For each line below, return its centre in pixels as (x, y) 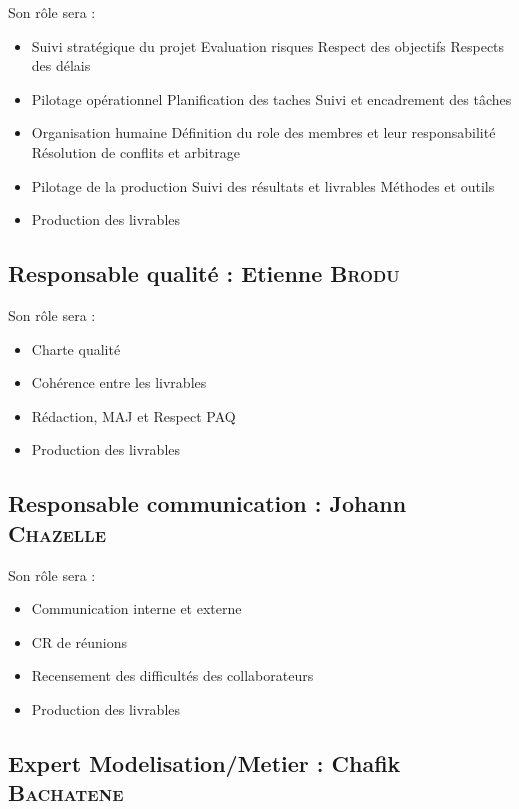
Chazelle (57, 532)
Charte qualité (76, 348)
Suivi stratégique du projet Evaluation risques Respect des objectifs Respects (268, 45)
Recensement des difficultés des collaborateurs (172, 675)
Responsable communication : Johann (207, 503)
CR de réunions (79, 641)
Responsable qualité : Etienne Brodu (204, 273)
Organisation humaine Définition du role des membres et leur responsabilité (263, 132)
